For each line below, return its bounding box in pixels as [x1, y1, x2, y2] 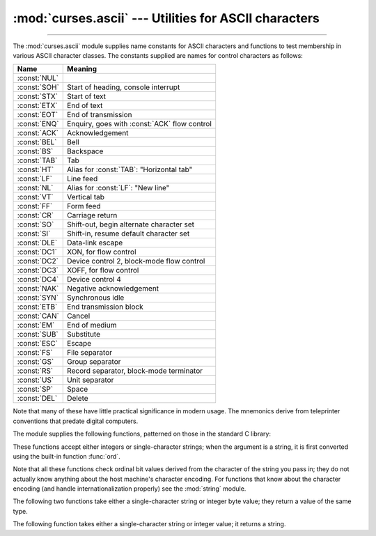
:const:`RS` [17, 366, 54, 376]
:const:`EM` [17, 321, 55, 330]
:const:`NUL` [17, 73, 59, 83]
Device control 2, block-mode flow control [67, 256, 205, 266]
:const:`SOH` [17, 82, 59, 92]
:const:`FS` [17, 348, 53, 358]
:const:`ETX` [17, 101, 58, 111]
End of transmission [67, 110, 132, 120]
